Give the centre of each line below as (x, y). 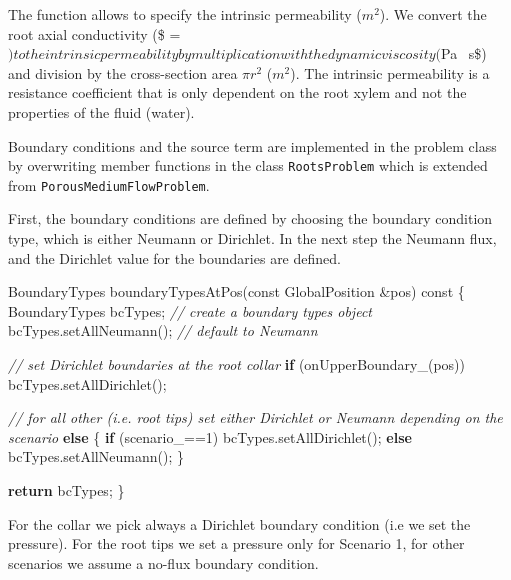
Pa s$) (464, 53)
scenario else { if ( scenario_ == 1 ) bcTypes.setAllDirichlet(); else (210, 436)
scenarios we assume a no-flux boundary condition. (163, 562)
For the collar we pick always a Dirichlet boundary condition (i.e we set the (239, 523)
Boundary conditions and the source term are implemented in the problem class (252, 145)
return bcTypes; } (66, 490)
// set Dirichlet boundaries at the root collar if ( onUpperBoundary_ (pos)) (236, 364)
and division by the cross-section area (123, 72)
